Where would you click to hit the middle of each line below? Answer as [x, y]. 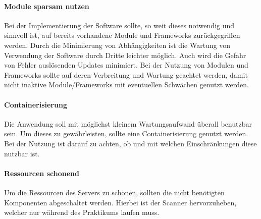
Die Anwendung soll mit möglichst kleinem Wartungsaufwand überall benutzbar [128, 123]
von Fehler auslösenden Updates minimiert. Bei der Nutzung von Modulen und [126, 65]
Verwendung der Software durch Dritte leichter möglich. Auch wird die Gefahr [125, 55]
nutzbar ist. [22, 153]
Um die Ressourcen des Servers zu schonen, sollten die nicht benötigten [114, 192]
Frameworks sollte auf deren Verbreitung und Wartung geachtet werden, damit [126, 74]
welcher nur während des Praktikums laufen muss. [82, 212]
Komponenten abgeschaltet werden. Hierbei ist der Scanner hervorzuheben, [120, 202]
